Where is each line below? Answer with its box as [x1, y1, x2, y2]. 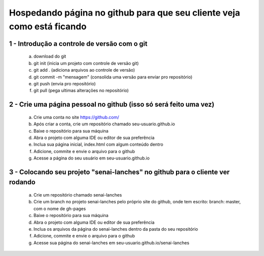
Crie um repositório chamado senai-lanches [33, 192, 122, 198]
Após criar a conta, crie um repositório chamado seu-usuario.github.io [33, 121, 176, 127]
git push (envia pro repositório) [33, 80, 96, 86]
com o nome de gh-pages [33, 205, 86, 212]
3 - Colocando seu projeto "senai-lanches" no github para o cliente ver [9, 168, 230, 176]
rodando [9, 178, 36, 186]
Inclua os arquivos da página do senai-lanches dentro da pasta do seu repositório [33, 226, 198, 232]
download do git [33, 54, 66, 59]
